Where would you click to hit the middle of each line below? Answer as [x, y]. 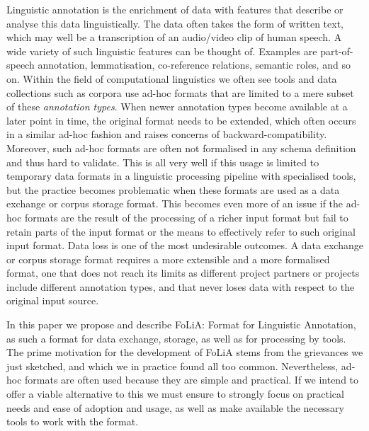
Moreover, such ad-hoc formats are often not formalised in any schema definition [181, 148]
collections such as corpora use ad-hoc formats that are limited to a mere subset [180, 92]
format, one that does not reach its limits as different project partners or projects [183, 273]
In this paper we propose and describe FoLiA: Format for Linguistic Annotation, [181, 324]
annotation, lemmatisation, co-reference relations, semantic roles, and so [194, 65]
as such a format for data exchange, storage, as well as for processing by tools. [176, 338]
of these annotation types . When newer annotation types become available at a [177, 107]
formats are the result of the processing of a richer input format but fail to [187, 217]
